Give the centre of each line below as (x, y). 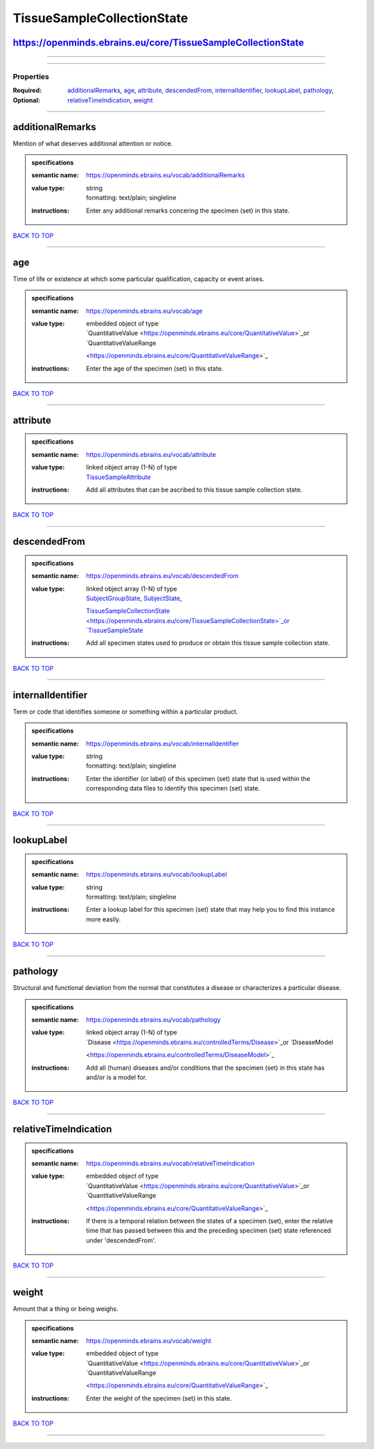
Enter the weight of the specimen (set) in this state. (159, 1398)
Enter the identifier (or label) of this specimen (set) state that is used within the (198, 778)
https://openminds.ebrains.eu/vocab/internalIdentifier (162, 744)
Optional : (27, 100)
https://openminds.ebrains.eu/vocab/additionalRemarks (166, 175)
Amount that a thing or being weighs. (66, 1309)
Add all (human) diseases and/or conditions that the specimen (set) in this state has (205, 1068)
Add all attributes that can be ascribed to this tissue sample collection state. (194, 489)
